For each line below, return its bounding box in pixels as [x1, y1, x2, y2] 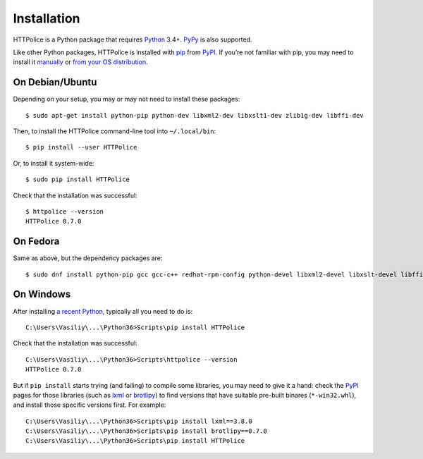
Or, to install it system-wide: [13, 159, 94, 167]
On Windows [13, 288, 71, 300]
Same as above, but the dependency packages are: [13, 254, 163, 262]
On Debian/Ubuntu [13, 76, 97, 88]
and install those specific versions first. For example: [13, 400, 166, 409]
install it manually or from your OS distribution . [13, 58, 148, 66]
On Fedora [13, 235, 60, 247]
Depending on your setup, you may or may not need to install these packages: [13, 95, 240, 104]
